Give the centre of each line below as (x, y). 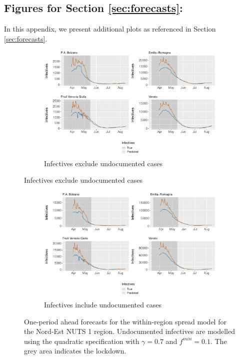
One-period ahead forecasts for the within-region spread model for (125, 321)
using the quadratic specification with (82, 341)
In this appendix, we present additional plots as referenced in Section (110, 29)
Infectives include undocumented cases (103, 305)
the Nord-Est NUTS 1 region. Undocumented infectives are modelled (130, 331)
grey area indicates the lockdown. (75, 351)
